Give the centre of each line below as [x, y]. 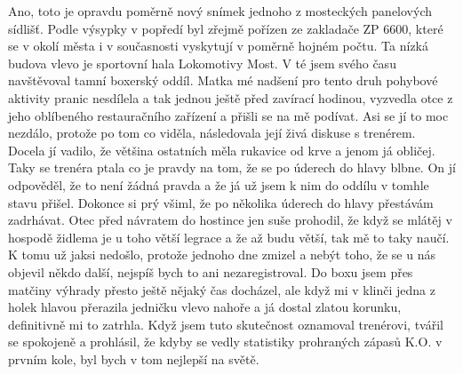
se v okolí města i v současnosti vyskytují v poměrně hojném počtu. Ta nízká [218, 46]
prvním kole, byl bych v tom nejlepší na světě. [134, 358]
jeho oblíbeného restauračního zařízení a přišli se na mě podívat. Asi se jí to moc [228, 115]
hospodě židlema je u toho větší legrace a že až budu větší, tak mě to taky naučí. [229, 237]
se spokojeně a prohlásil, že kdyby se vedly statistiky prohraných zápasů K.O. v [225, 342]
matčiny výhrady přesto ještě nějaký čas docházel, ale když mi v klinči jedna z [222, 289]
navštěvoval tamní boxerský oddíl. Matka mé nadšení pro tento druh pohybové [223, 80]
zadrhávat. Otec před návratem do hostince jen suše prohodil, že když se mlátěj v [230, 220]
